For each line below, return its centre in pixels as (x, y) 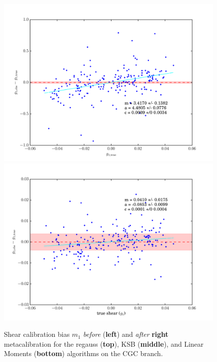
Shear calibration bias (37, 334)
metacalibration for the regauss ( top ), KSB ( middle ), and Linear (104, 343)
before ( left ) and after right (126, 334)
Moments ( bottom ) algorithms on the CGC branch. (84, 353)
